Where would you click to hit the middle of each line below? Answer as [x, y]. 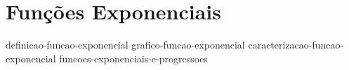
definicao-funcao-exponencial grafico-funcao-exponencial [125, 45]
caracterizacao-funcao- [296, 45]
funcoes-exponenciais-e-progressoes [133, 58]
